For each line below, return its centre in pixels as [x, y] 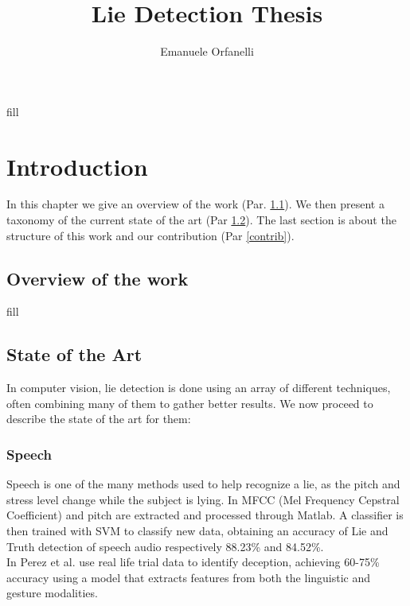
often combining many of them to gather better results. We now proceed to [190, 403]
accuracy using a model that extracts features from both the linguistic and [189, 577]
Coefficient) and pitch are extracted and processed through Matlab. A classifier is [205, 515]
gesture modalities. [52, 593]
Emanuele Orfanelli [207, 51]
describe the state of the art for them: [99, 419]
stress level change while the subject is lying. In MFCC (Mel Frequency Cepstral [203, 499]
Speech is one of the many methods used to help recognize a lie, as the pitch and [203, 484]
